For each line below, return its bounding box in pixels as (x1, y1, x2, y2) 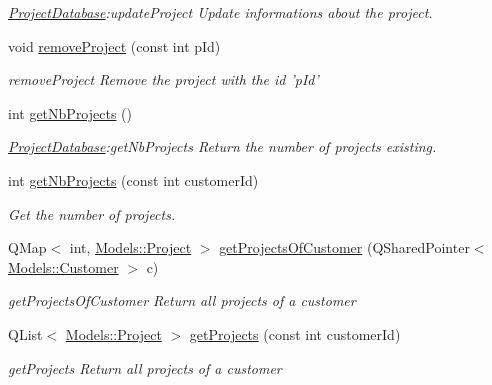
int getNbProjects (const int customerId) (8, 169, 259, 190)
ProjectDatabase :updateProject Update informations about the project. (8, 2, 433, 22)
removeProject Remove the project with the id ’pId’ (8, 69, 319, 90)
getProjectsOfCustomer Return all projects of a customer (8, 290, 356, 311)
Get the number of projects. (8, 203, 176, 224)
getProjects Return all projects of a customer (8, 357, 282, 378)
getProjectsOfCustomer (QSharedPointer (219, 237, 470, 258)
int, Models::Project (69, 237, 192, 258)
